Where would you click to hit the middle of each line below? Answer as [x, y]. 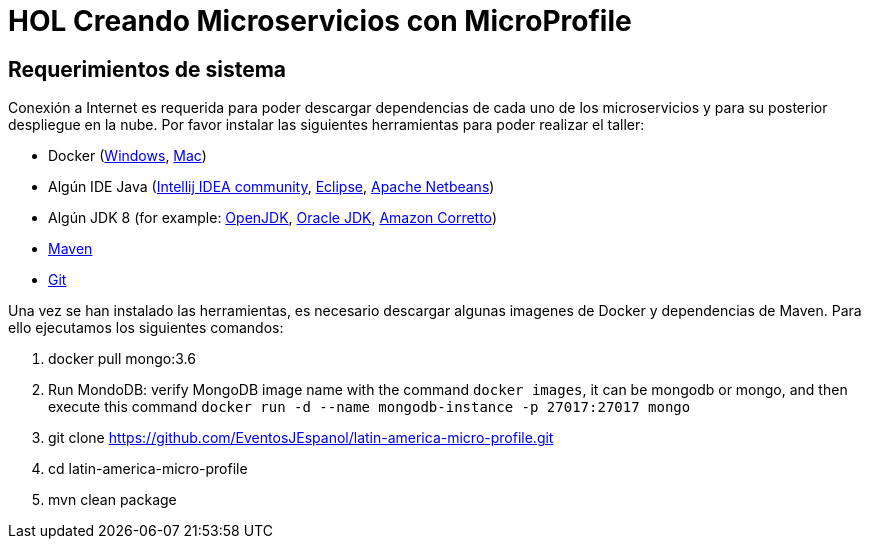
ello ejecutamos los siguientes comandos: [146, 328]
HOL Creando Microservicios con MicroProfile [320, 21]
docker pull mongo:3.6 [122, 359]
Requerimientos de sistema [147, 69]
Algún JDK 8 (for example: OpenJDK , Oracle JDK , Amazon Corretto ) [272, 218]
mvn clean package [112, 500]
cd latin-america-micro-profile [148, 469]
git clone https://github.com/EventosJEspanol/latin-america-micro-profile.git [301, 438]
